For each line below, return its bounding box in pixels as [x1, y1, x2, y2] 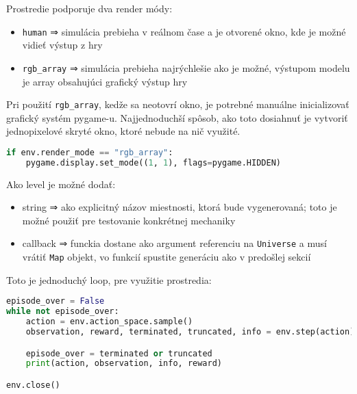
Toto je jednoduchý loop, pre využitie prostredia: [6, 272, 212, 287]
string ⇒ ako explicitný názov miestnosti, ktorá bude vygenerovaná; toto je [22, 200, 337, 214]
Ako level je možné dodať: [6, 176, 116, 191]
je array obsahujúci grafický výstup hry [22, 74, 188, 88]
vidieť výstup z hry [22, 38, 103, 52]
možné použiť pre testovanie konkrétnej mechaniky [22, 213, 236, 227]
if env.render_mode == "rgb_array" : [6, 147, 173, 157]
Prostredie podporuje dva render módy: [6, 1, 173, 15]
